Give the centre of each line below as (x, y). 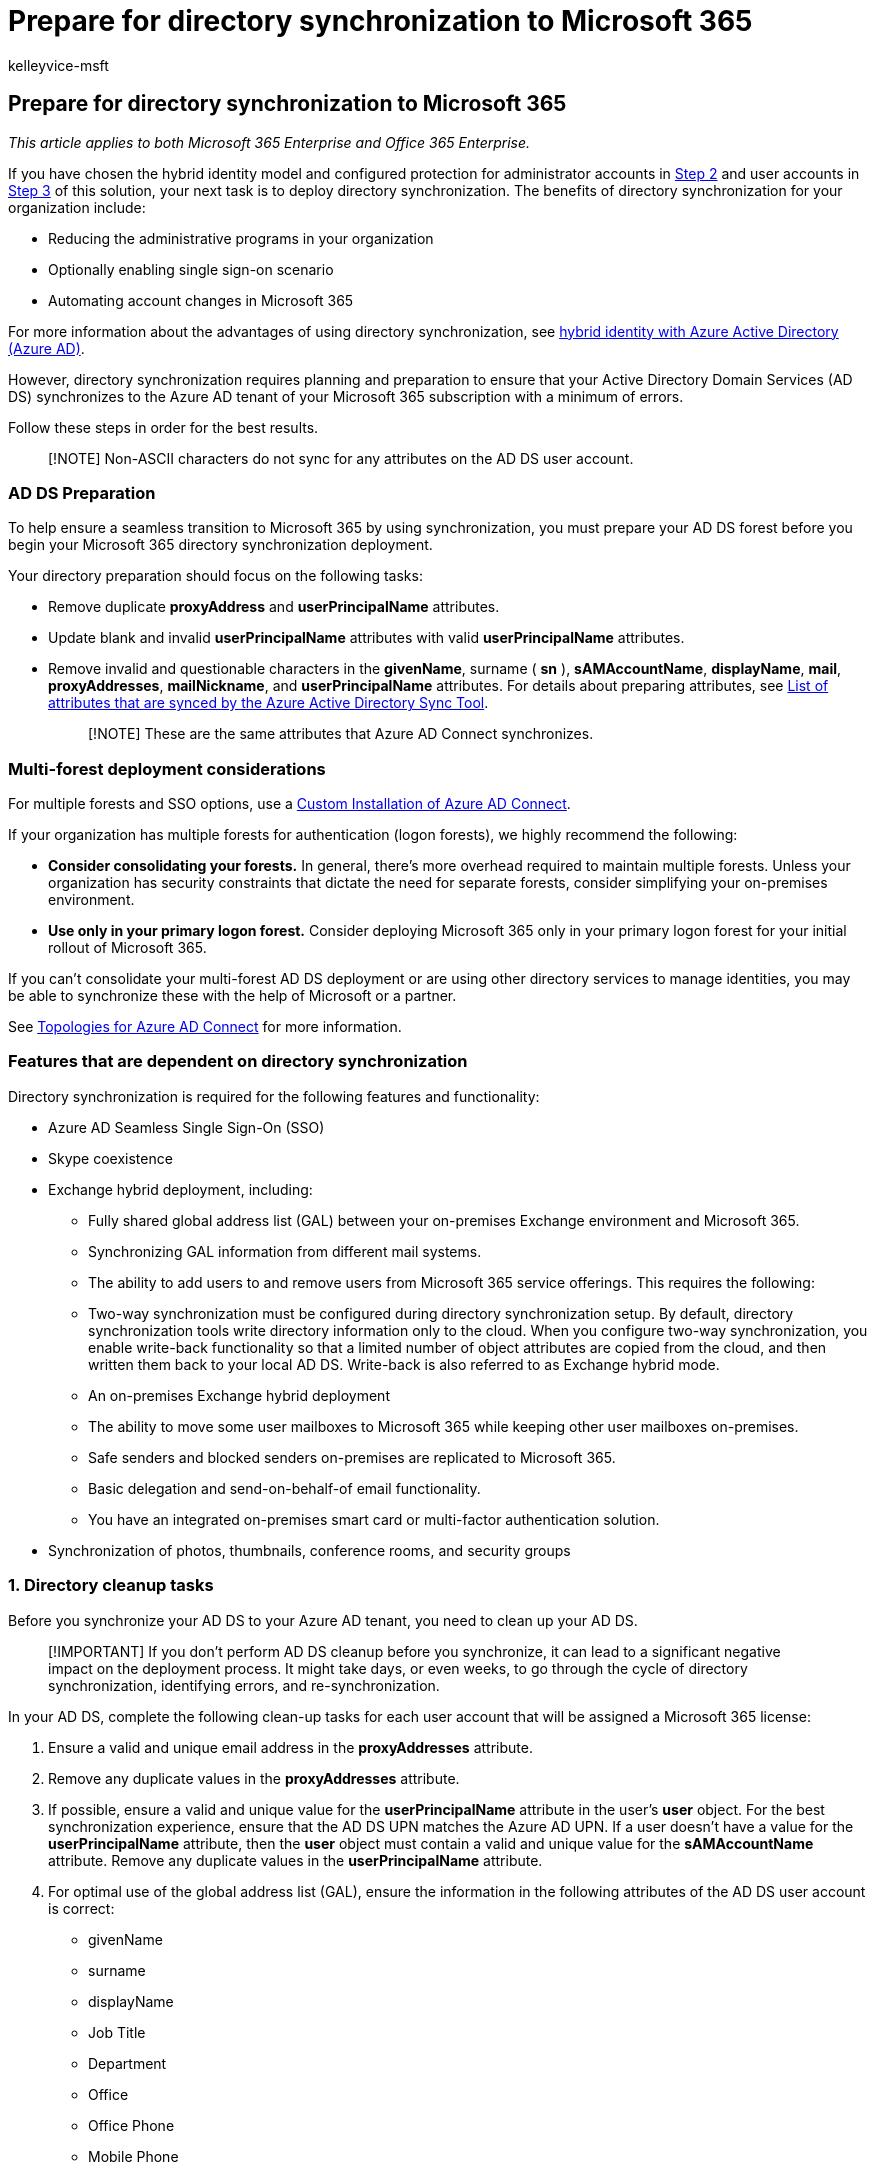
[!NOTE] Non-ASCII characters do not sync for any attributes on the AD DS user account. (341, 458)
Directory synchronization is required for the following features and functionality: (274, 1096)
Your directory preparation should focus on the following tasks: (215, 576)
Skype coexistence (110, 1158)
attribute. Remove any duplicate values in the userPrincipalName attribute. (295, 1860)
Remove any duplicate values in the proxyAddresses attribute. (254, 1778)
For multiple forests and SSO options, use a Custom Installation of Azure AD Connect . (289, 804)
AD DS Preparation (82, 492)
